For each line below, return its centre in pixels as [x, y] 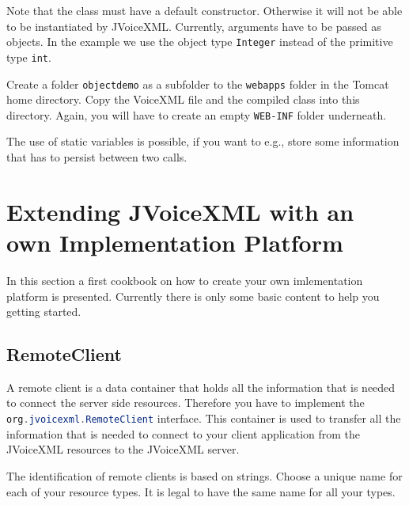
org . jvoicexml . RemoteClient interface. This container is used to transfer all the [204, 418]
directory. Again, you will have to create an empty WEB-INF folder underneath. [197, 114]
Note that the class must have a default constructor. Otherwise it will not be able [204, 10]
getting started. [44, 311]
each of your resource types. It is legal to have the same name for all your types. [201, 491]
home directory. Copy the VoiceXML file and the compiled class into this [183, 99]
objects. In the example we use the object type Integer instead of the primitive [200, 42]
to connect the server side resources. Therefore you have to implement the [186, 402]
